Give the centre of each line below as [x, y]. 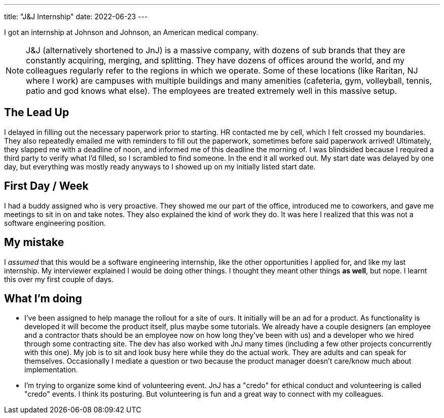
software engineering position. [55, 223]
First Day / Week [46, 186]
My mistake [34, 242]
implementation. [51, 370]
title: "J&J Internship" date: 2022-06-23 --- [76, 16]
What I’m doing [43, 298]
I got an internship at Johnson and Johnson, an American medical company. [131, 32]
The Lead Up [37, 113]
